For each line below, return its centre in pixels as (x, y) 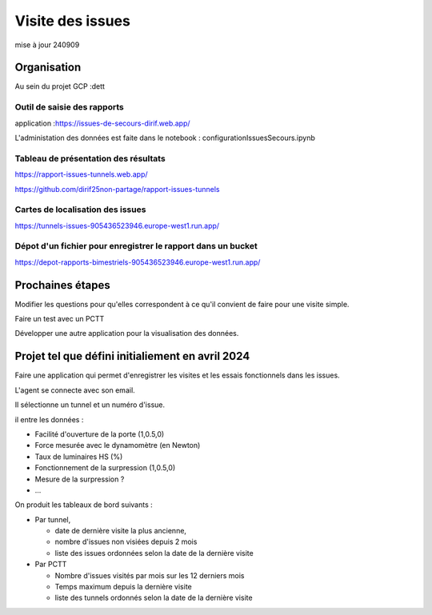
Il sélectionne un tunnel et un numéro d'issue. (90, 405)
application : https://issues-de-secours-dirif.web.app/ (103, 123)
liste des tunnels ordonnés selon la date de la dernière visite (154, 598)
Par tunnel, (53, 519)
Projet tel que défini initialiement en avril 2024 (132, 356)
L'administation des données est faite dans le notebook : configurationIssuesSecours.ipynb (165, 138)
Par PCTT (51, 565)
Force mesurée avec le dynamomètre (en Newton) (118, 445)
